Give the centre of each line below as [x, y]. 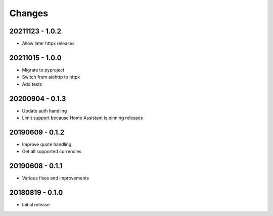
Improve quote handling [47, 144]
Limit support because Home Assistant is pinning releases [82, 118]
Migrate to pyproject [43, 70]
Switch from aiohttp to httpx [51, 77]
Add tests [32, 84]
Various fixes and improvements [56, 178]
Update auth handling [44, 111]
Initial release [36, 205]
